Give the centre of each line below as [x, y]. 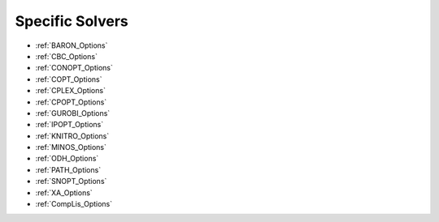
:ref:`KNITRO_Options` [72, 136]
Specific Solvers [72, 21]
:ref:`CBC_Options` [66, 56]
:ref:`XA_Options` [64, 192]
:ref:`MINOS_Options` [71, 147]
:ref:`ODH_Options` [67, 159]
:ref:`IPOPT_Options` [70, 125]
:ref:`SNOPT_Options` [71, 181]
